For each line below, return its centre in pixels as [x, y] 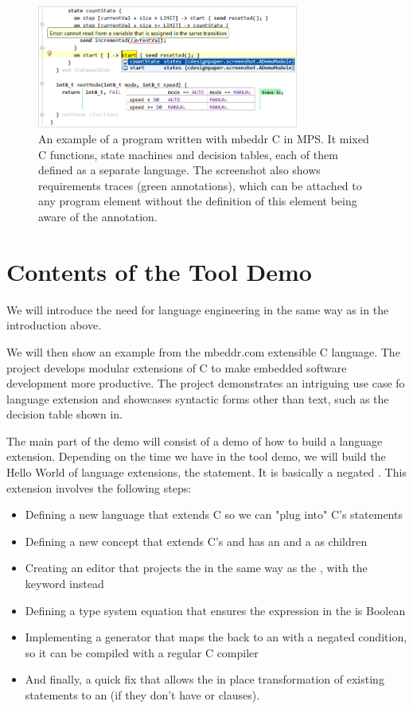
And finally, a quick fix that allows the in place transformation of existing [205, 679]
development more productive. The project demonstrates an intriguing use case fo [206, 383]
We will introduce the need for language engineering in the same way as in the [198, 309]
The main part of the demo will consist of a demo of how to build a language [195, 440]
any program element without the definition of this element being [198, 201]
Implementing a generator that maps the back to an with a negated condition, [216, 637]
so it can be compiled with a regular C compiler [142, 652]
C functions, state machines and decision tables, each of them [188, 154]
